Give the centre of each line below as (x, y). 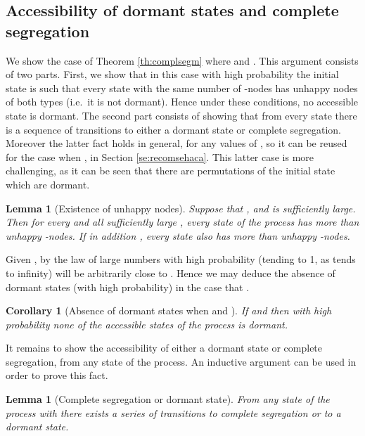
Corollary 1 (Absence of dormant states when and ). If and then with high (169, 310)
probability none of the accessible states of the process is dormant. (147, 324)
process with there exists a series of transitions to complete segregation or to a (173, 412)
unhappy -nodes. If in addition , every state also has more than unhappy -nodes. (178, 235)
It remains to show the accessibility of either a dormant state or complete (164, 348)
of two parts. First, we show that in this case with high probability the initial (172, 74)
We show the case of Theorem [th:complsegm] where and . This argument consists (182, 60)
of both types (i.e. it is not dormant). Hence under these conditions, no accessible (182, 102)
